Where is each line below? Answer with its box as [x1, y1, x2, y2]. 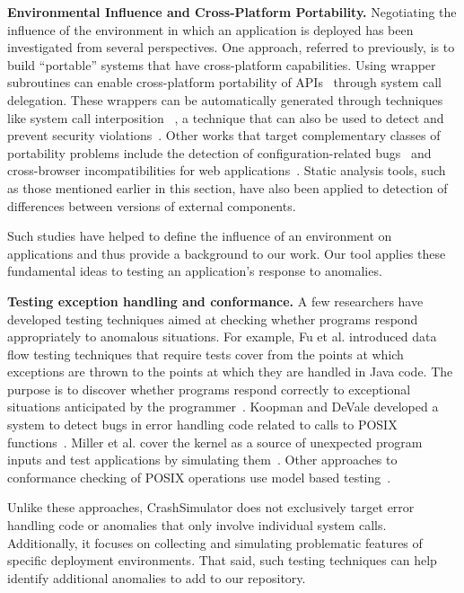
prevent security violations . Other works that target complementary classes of [7, 126, 441, 145]
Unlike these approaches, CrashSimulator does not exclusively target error [7, 498, 415, 517]
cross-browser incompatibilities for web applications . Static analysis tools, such [7, 161, 446, 180]
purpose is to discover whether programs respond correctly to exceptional [7, 379, 411, 398]
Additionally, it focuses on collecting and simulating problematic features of [7, 533, 423, 552]
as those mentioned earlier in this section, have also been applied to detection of [7, 178, 448, 197]
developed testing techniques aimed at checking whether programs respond [7, 309, 418, 328]
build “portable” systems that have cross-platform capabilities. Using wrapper [7, 55, 436, 74]
